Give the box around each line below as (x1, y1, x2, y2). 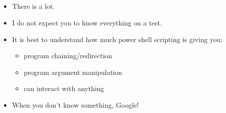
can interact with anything (24, 83, 104, 93)
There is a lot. (12, 1, 55, 11)
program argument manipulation (24, 67, 122, 77)
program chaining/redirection (24, 50, 113, 61)
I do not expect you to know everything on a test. (12, 17, 162, 27)
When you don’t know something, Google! (12, 99, 139, 110)
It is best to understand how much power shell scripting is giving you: (12, 34, 223, 44)
